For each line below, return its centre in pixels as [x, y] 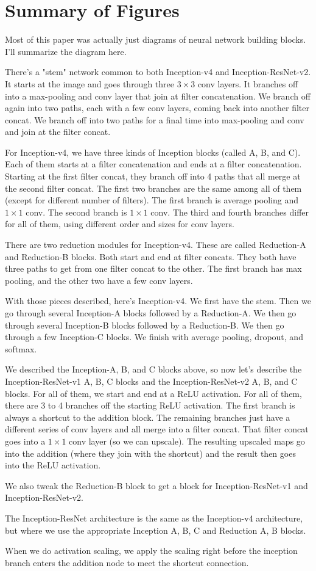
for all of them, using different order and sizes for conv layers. [120, 224]
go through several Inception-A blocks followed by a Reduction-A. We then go [151, 313]
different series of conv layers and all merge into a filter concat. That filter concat [157, 429]
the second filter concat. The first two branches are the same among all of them [153, 188]
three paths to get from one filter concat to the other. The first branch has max [153, 268]
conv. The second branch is [76, 212]
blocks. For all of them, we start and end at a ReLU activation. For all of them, [153, 393]
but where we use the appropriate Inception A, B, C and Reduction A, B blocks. [156, 530]
